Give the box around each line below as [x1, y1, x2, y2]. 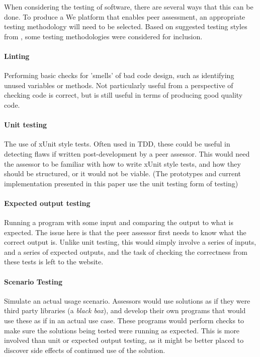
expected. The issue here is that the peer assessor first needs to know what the [4, 227, 246, 237]
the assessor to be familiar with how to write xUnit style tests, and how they [4, 158, 241, 169]
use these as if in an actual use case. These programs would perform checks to [4, 315, 244, 326]
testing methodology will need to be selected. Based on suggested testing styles [4, 21, 247, 32]
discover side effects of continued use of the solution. [4, 344, 165, 355]
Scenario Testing [4, 276, 63, 287]
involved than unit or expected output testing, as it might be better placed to [4, 335, 244, 345]
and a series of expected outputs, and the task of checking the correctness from [4, 246, 247, 257]
